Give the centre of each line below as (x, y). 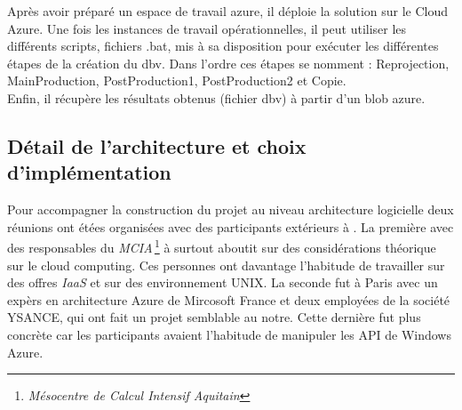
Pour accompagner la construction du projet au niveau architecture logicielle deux (231, 209)
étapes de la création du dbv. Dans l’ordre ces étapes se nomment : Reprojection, (228, 63)
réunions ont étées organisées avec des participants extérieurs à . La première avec (231, 226)
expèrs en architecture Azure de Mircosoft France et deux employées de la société (229, 299)
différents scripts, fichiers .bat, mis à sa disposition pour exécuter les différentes (223, 46)
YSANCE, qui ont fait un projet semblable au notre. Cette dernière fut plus (214, 317)
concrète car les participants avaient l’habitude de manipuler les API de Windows (229, 334)
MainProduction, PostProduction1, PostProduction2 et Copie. (177, 80)
